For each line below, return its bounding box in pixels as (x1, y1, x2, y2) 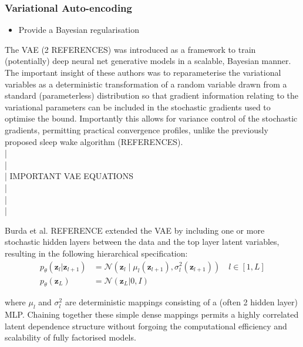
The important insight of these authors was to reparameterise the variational (5, 66, 281, 78)
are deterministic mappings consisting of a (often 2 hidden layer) (65, 296, 298, 308)
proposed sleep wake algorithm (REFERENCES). (5, 135, 183, 147)
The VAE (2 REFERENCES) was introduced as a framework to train (5, 43, 256, 55)
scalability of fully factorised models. (5, 331, 136, 343)
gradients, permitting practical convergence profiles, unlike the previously (5, 123, 268, 136)
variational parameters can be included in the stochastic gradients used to (5, 100, 271, 113)
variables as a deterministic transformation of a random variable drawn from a (5, 78, 287, 90)
